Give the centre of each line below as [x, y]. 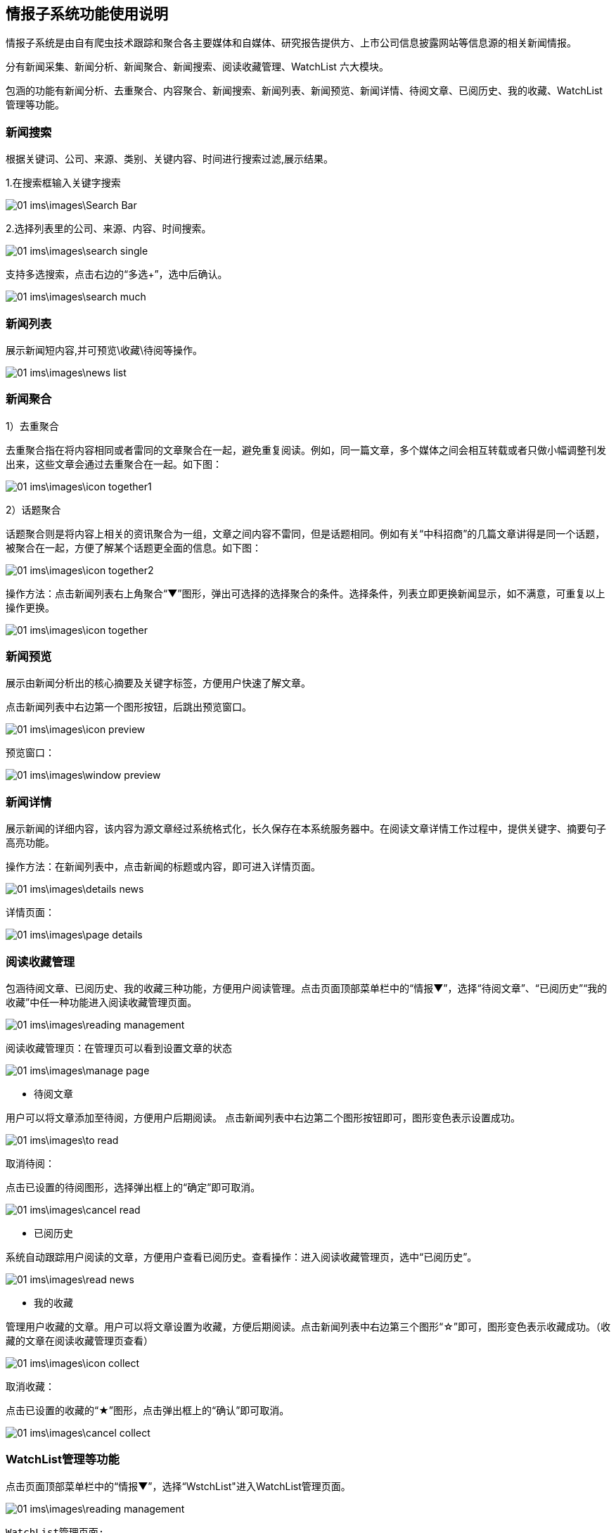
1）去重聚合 [32, 426]
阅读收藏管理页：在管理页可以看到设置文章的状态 [119, 1048]
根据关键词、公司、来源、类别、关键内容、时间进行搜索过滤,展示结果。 [170, 159]
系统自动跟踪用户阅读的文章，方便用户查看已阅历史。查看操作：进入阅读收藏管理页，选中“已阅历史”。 [242, 1257]
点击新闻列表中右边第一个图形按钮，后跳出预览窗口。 [129, 707]
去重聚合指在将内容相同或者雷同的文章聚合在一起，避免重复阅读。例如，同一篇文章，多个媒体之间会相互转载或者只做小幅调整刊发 [306, 450]
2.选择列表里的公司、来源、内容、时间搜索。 [109, 229]
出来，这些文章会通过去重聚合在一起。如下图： [114, 464]
